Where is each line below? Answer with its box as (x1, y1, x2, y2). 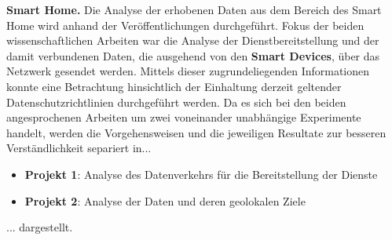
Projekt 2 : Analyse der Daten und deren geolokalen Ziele (24, 192, 306, 209)
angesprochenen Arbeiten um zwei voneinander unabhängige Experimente (6, 109, 361, 125)
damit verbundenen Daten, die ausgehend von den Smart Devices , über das (6, 47, 380, 64)
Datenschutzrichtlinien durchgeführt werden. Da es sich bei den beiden (6, 93, 346, 110)
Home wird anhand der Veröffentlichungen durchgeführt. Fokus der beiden (6, 16, 365, 33)
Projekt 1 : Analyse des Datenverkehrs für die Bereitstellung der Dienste (24, 165, 378, 182)
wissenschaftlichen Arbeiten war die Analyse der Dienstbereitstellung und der (6, 32, 379, 49)
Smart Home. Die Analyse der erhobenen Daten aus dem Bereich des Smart (6, 2, 382, 17)
